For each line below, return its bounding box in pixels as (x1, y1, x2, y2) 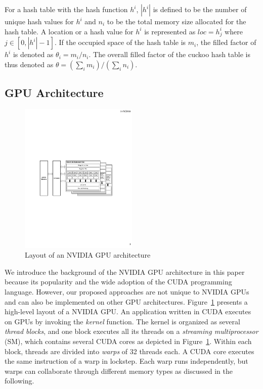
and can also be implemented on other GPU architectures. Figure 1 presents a (5, 296, 248, 307)
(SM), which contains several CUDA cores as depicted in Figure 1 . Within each (5, 335, 252, 346)
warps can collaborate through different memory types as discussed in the (5, 365, 233, 376)
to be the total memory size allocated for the (107, 16, 246, 26)
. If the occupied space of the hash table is (54, 37, 186, 47)
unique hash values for (5, 16, 74, 26)
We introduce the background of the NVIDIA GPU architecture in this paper (5, 266, 245, 277)
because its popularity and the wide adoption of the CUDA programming (5, 276, 232, 287)
